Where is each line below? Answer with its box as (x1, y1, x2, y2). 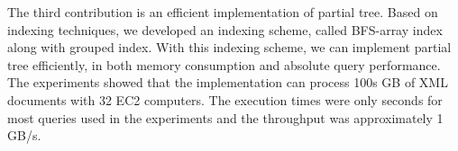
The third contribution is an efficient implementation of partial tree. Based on (7, 3, 438, 21)
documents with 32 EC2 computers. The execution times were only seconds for (7, 90, 443, 109)
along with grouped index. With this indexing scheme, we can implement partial (7, 38, 452, 57)
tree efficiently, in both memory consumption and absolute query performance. (7, 55, 441, 74)
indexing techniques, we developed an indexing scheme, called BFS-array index (7, 20, 443, 39)
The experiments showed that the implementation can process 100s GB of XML (7, 73, 448, 92)
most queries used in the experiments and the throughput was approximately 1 (7, 108, 444, 127)
